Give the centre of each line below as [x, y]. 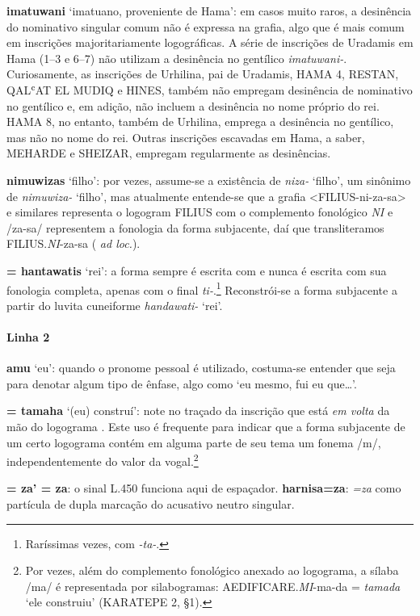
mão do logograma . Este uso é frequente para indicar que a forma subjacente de [206, 426]
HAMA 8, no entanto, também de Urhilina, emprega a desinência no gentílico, [200, 122]
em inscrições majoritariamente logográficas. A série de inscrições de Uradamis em [210, 42]
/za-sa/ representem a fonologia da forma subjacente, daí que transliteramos [195, 227]
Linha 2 [28, 336]
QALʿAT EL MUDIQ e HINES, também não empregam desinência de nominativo [210, 89]
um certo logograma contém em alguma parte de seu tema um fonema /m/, [194, 442]
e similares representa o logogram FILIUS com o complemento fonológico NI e [200, 212]
